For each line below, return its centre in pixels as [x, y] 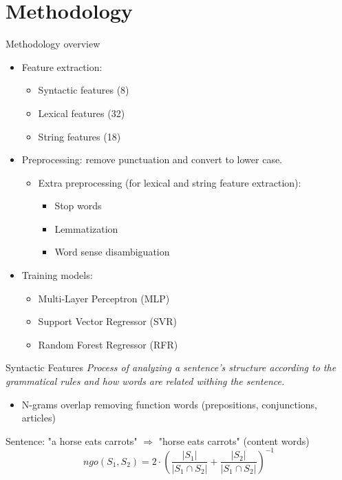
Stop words [78, 206]
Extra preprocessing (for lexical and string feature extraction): [170, 182]
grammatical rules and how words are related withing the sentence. [145, 381]
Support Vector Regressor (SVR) [107, 321]
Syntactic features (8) [84, 90]
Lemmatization [86, 228]
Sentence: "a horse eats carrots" [72, 440]
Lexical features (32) [82, 113]
